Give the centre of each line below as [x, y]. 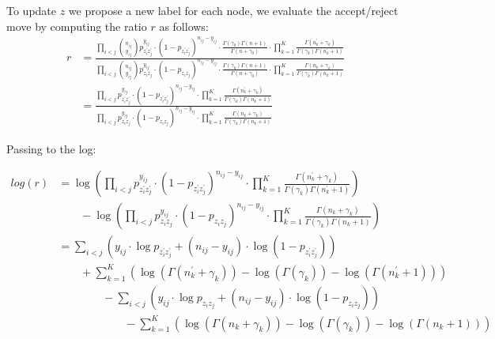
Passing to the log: [51, 148]
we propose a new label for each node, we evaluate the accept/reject [233, 10]
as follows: [184, 26]
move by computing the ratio [77, 26]
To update [32, 10]
